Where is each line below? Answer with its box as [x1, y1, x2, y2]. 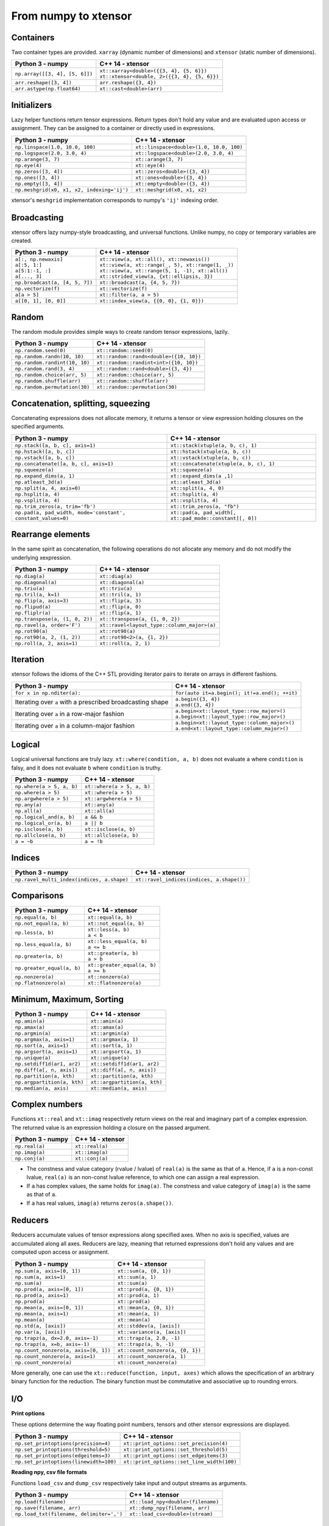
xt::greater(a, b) [87, 950, 139, 956]
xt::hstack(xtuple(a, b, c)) [170, 448, 252, 455]
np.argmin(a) [15, 1030, 51, 1036]
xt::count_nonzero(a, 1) [117, 1353, 186, 1359]
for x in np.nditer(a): [15, 690, 81, 696]
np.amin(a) [15, 1018, 46, 1024]
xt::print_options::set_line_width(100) [123, 1458, 237, 1465]
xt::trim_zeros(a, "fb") [170, 503, 239, 510]
